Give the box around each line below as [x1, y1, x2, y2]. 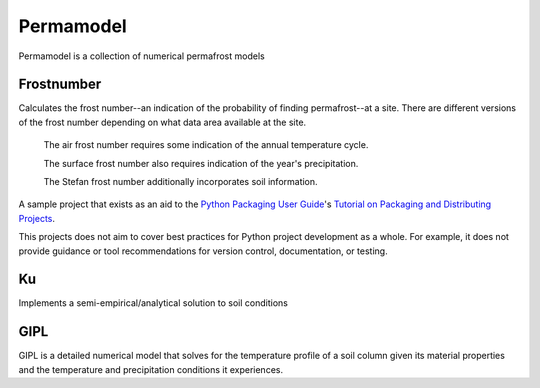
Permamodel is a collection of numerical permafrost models [18, 50, 265, 62]
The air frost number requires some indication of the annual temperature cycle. [43, 139, 369, 151]
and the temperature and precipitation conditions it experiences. [18, 363, 284, 375]
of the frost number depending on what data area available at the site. [18, 116, 307, 128]
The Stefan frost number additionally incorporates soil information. [43, 176, 319, 188]
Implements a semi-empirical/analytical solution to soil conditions [18, 297, 289, 309]
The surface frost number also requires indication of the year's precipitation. [43, 157, 359, 169]
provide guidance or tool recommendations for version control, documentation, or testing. [18, 245, 389, 257]
